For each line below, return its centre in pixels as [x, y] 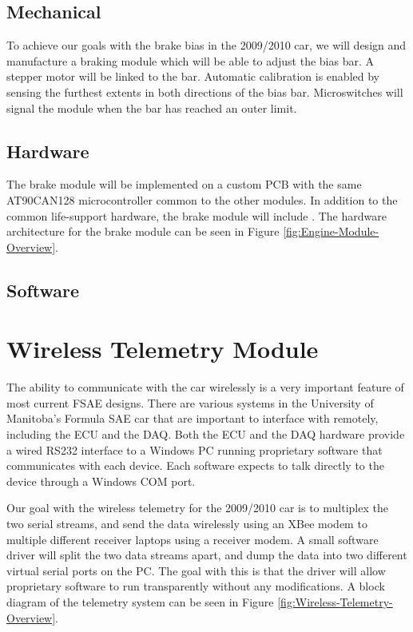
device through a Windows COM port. [101, 481]
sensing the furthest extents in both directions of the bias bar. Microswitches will [205, 91]
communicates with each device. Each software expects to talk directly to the [195, 465]
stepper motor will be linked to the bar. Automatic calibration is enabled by [193, 76]
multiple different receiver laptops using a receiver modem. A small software [193, 539]
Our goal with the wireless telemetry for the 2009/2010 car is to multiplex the [197, 508]
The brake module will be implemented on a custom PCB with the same [184, 184]
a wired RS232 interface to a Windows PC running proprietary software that [195, 449]
